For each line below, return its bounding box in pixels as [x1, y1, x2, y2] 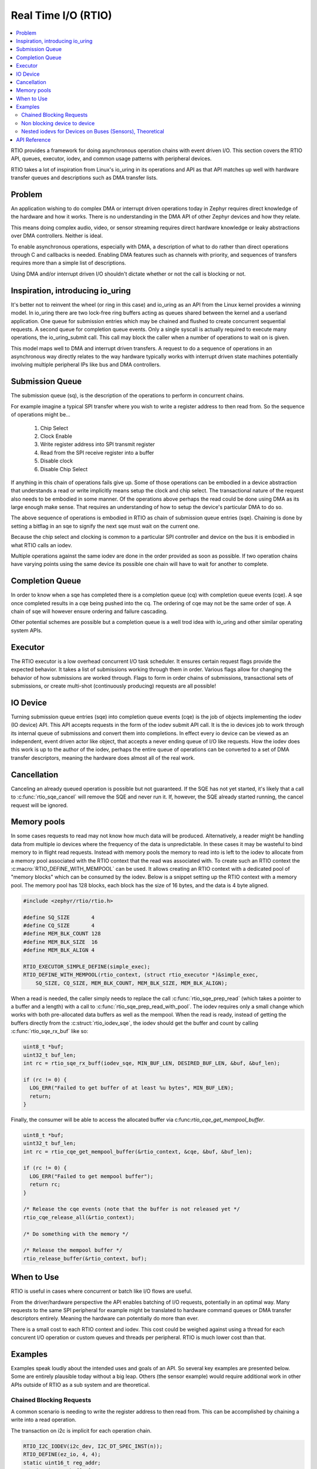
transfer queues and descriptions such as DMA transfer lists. [11, 174, 158, 182]
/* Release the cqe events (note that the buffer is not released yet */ [23, 1206, 240, 1213]
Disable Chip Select [40, 465, 88, 472]
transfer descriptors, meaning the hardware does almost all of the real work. [11, 754, 195, 761]
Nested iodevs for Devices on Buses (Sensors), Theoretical [21, 128, 164, 135]
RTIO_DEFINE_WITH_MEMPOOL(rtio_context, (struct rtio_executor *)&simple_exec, [23, 971, 259, 978]
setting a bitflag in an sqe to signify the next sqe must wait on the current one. [11, 522, 200, 529]
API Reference [16, 136, 51, 143]
